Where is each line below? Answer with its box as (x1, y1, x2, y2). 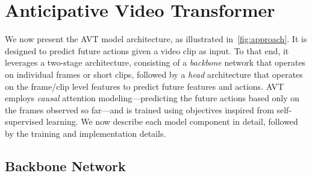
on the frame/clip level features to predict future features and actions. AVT (5, 80, 284, 92)
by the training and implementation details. (5, 127, 166, 139)
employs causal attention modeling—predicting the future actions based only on (5, 92, 300, 104)
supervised (5, 115, 43, 128)
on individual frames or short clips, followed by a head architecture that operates (5, 68, 303, 80)
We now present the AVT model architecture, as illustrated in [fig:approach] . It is (5, 33, 307, 45)
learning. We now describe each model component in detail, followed (46, 115, 298, 128)
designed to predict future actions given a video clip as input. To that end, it (5, 44, 289, 57)
